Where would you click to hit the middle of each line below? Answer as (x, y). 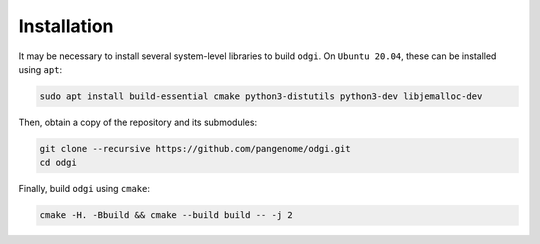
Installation (66, 26)
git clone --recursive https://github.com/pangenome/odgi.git (195, 148)
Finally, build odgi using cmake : (84, 189)
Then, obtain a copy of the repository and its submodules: (138, 122)
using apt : (40, 69)
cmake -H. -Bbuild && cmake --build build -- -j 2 (166, 215)
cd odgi (58, 163)
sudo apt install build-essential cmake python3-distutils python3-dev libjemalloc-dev (261, 96)
